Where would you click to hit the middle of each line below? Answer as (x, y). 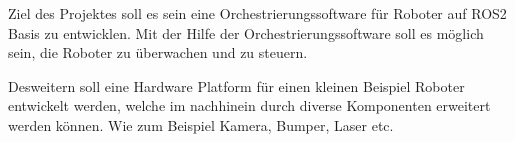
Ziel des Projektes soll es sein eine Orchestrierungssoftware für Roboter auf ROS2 (257, 13)
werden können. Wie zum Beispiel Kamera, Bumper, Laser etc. (201, 124)
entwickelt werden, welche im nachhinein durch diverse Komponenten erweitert (249, 105)
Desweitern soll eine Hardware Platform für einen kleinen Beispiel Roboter (236, 85)
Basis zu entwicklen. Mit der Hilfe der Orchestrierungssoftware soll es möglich (246, 32)
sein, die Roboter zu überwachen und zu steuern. (158, 52)
